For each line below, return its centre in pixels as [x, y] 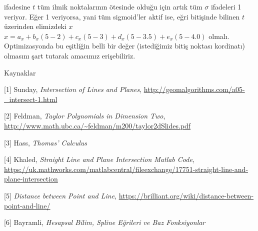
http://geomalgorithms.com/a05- [194, 89]
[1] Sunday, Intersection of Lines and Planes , [73, 89]
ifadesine [17, 6]
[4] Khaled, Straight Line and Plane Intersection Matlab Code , [99, 159]
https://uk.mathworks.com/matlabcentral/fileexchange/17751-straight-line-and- [126, 169]
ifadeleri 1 [226, 6]
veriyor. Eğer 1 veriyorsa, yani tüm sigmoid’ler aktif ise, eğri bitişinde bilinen [122, 16]
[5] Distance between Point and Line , [60, 195]
